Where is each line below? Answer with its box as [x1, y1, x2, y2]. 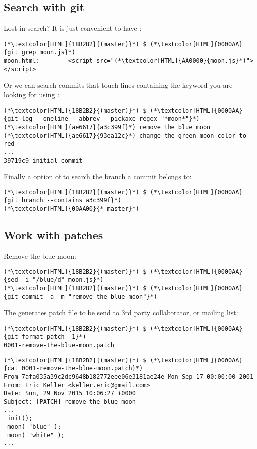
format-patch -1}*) [21, 333, 86, 341]
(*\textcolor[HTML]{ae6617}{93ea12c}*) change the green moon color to [4, 132, 246, 139]
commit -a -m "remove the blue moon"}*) [21, 293, 157, 300]
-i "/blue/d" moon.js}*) [21, 276, 104, 284]
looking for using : [4, 90, 59, 100]
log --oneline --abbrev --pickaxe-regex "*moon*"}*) [21, 115, 200, 123]
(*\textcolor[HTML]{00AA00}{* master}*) [4, 205, 140, 213]
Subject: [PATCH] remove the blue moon [4, 398, 136, 406]
